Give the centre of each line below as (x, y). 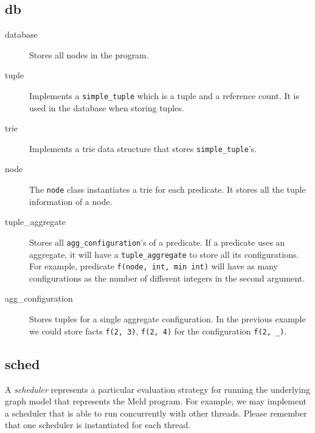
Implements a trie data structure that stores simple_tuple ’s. (143, 148)
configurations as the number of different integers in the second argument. (167, 278)
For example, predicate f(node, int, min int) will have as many (154, 266)
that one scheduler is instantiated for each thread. (98, 425)
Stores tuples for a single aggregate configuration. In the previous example (168, 319)
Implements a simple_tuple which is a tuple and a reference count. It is (164, 95)
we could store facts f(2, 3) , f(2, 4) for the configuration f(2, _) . (158, 331)
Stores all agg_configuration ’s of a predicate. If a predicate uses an (157, 242)
